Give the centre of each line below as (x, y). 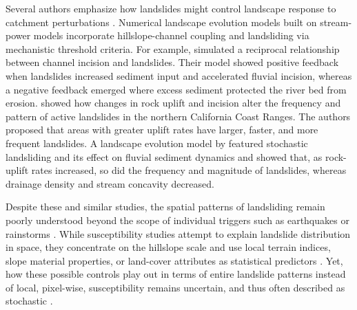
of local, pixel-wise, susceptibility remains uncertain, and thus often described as (175, 287)
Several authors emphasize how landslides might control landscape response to (171, 8)
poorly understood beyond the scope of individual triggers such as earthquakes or (177, 220)
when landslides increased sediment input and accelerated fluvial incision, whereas (179, 75)
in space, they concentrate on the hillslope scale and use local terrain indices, (168, 247)
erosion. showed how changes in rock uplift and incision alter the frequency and (173, 103)
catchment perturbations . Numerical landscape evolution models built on (161, 22)
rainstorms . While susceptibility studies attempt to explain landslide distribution (178, 233)
